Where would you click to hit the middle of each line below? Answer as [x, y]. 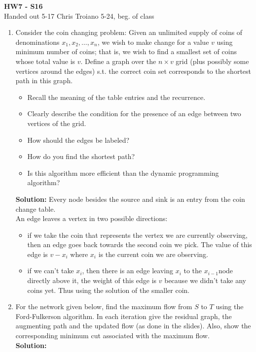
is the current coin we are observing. [153, 254]
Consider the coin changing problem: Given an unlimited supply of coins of [129, 32]
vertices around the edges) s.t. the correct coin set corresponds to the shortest [133, 71]
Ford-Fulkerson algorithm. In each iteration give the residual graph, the [124, 316]
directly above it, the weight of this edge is [92, 280]
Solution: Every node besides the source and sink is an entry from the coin [130, 199]
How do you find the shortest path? [81, 156]
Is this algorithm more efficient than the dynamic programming [123, 173]
